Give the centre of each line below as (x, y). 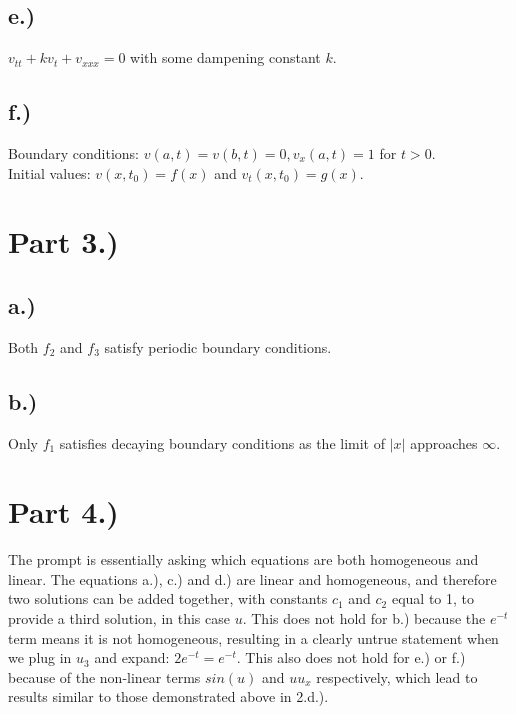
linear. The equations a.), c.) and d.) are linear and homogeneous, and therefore (252, 578)
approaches (444, 442)
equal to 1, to (433, 598)
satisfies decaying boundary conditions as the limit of (222, 442)
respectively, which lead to (397, 676)
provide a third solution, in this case (119, 618)
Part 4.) (63, 511)
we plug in (40, 657)
